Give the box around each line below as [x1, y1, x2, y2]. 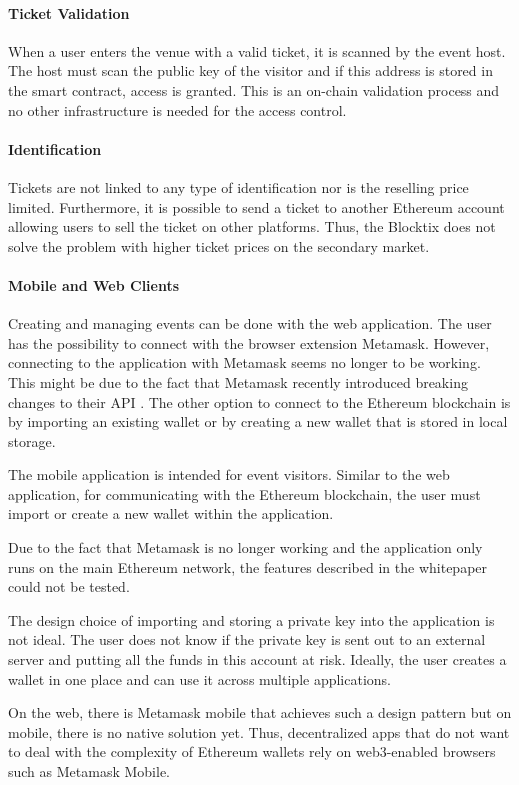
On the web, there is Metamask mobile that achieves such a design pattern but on [8, 702, 512, 723]
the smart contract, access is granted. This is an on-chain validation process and [8, 79, 500, 100]
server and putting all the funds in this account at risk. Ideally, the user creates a [8, 649, 507, 670]
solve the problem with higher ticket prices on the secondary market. [8, 235, 430, 256]
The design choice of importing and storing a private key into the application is [8, 609, 495, 630]
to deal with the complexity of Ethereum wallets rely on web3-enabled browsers [8, 741, 496, 762]
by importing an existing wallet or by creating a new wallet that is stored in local [8, 411, 508, 432]
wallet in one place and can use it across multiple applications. [8, 668, 391, 689]
